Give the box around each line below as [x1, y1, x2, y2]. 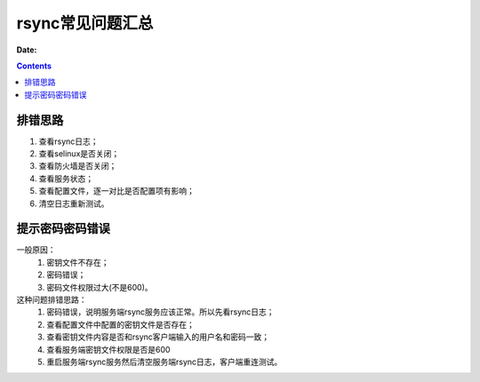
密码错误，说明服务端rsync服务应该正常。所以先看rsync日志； [46, 306, 275, 317]
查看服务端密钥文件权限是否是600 [46, 344, 171, 354]
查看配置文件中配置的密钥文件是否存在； [46, 319, 195, 330]
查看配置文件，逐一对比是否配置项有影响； [38, 186, 195, 196]
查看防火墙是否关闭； [38, 161, 117, 171]
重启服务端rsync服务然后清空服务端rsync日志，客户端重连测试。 [46, 356, 283, 367]
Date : [16, 44, 37, 55]
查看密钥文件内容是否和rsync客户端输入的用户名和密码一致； [46, 331, 270, 342]
